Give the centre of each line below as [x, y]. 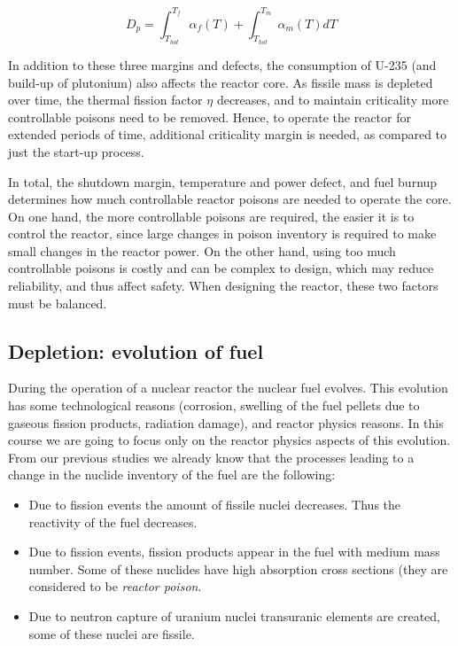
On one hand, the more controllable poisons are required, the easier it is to [211, 216]
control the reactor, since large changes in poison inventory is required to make [222, 233]
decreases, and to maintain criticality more [333, 100]
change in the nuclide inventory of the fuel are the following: [172, 475]
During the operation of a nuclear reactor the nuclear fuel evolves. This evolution [228, 388]
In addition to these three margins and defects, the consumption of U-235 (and [222, 64]
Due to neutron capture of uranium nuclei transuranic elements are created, [234, 615]
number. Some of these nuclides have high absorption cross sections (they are [238, 568]
